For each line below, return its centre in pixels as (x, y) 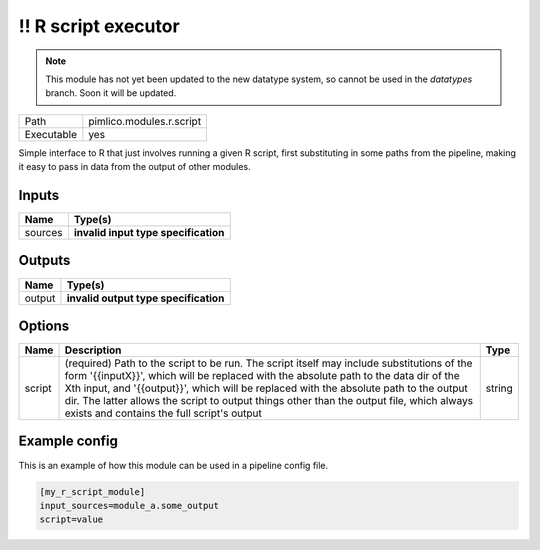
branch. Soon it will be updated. (111, 93)
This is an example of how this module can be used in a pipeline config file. (173, 465)
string (499, 388)
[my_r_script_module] (92, 491)
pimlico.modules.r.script (145, 121)
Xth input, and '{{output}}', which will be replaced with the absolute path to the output (266, 388)
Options (44, 325)
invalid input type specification (149, 233)
